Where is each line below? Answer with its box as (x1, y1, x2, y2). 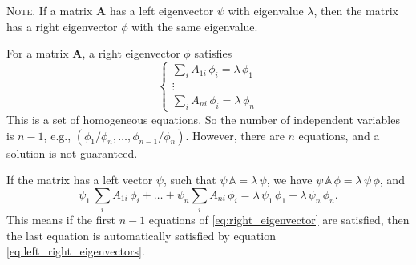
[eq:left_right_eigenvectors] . (6, 243, 145, 259)
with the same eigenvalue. (131, 18, 258, 34)
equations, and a (298, 126, 380, 143)
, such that (163, 171, 216, 188)
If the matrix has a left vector (6, 171, 153, 188)
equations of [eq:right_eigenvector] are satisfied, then (148, 211, 410, 228)
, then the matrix (313, 2, 398, 18)
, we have (266, 171, 313, 188)
